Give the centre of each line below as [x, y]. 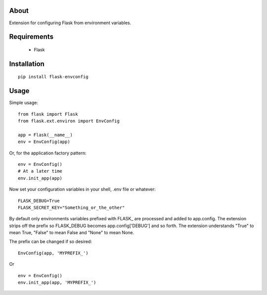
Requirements [31, 37]
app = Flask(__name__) [45, 135]
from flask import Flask [48, 114]
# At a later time [40, 171]
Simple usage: [24, 103]
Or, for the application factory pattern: [48, 153]
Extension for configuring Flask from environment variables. [70, 23]
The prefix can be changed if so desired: [51, 242]
